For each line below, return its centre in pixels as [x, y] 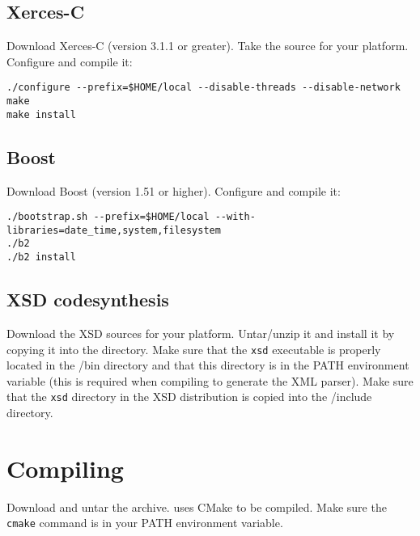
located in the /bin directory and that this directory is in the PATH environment [208, 365]
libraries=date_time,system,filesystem [114, 230]
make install [41, 114]
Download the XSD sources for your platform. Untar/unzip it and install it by [201, 333]
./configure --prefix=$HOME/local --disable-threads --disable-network [204, 88]
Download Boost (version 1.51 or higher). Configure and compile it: [174, 190]
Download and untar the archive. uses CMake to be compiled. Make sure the [197, 506]
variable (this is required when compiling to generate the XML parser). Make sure [210, 380]
